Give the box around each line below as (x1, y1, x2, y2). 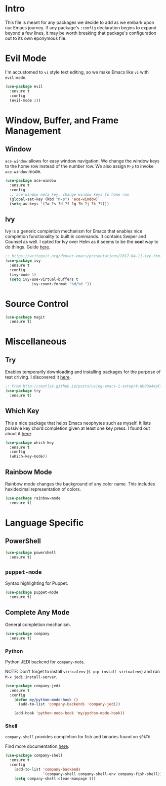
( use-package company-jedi (5, 683, 61, 688)
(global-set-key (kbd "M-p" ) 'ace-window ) (9, 197, 98, 202)
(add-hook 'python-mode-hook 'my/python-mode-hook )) (14, 711, 125, 716)
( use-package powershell (5, 550, 56, 555)
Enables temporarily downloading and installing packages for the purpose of (5, 369, 161, 375)
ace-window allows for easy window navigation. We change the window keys (5, 158, 160, 164)
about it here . (5, 430, 33, 436)
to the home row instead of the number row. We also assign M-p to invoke (5, 163, 154, 169)
